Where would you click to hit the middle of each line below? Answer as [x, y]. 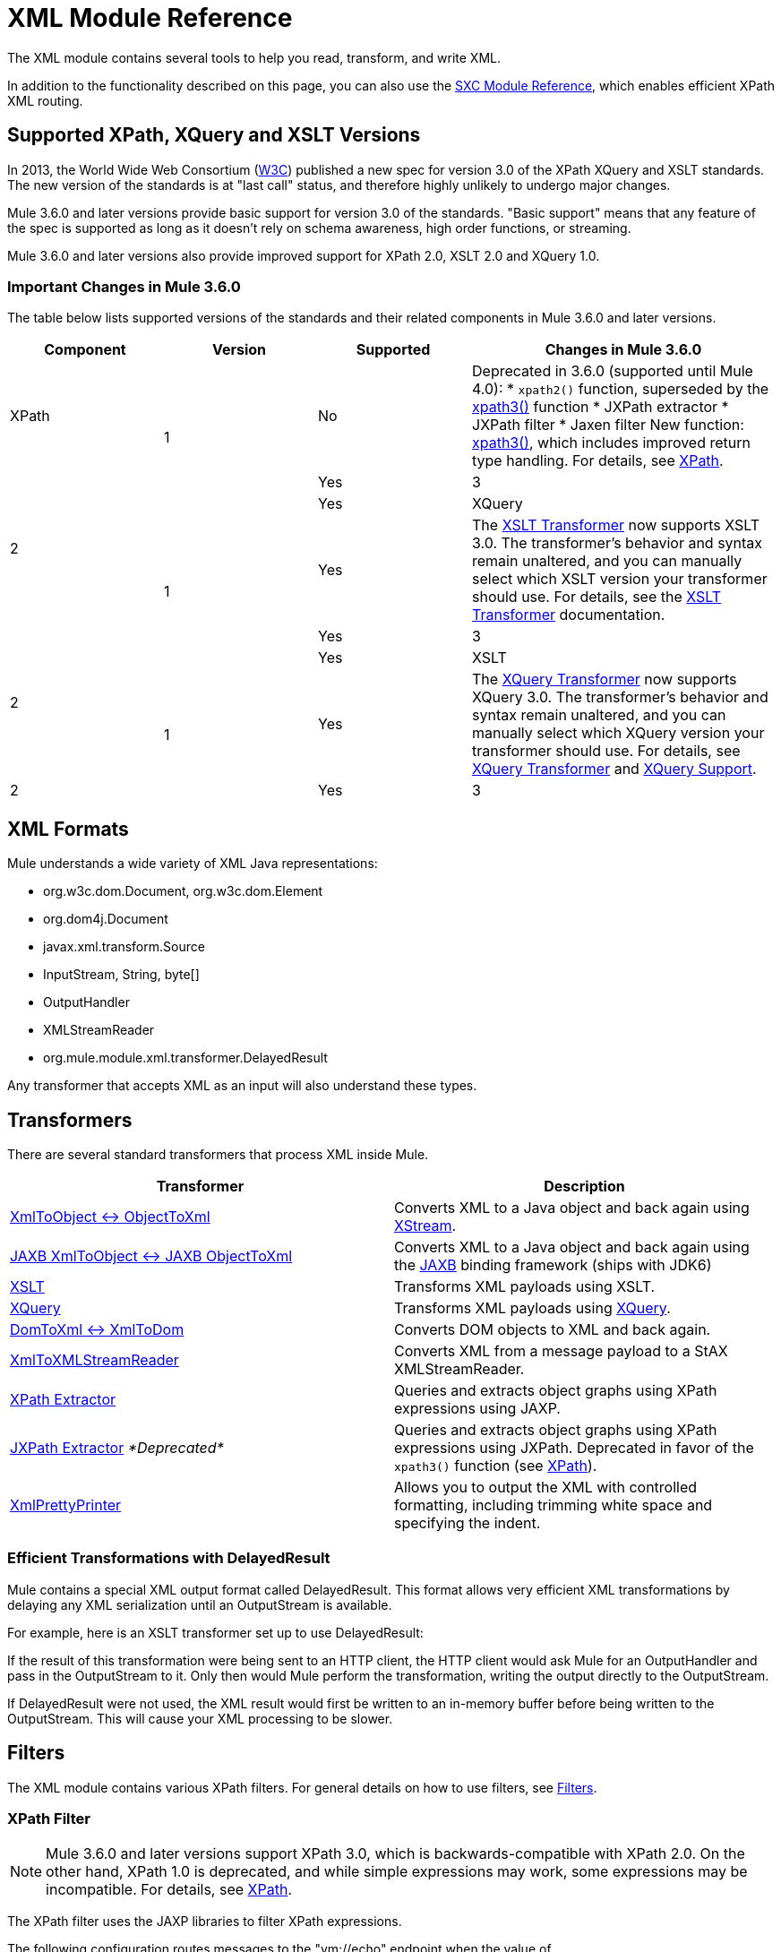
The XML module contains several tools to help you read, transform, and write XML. [254, 57]
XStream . [425, 1226]
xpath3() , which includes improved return [611, 443]
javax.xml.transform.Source [124, 947]
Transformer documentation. [569, 615]
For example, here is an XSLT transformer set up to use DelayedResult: [215, 1632]
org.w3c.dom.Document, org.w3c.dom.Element [183, 891]
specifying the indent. [468, 1523]
